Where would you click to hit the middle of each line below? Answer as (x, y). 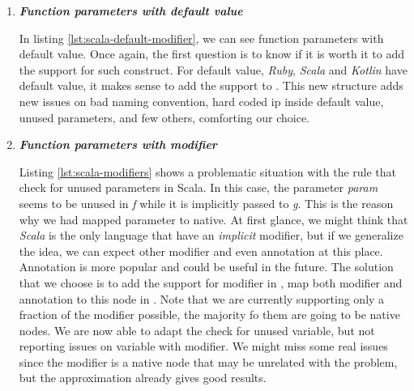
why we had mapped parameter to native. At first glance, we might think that (213, 219)
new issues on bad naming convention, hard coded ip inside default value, (201, 101)
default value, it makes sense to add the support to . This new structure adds (211, 85)
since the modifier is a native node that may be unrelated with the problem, (208, 361)
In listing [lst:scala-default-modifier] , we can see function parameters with (201, 38)
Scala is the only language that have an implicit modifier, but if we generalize (211, 235)
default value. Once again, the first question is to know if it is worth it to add (212, 54)
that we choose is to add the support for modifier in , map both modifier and (211, 282)
